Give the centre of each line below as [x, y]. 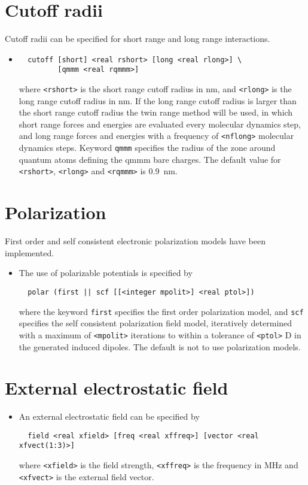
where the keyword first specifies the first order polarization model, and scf [161, 311]
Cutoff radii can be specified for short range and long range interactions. [138, 39]
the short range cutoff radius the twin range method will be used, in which [156, 112]
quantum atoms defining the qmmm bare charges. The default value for [150, 159]
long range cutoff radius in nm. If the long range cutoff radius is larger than [158, 100]
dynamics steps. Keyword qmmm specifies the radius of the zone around [147, 148]
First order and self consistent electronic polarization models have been [135, 241]
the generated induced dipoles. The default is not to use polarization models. [160, 346]
